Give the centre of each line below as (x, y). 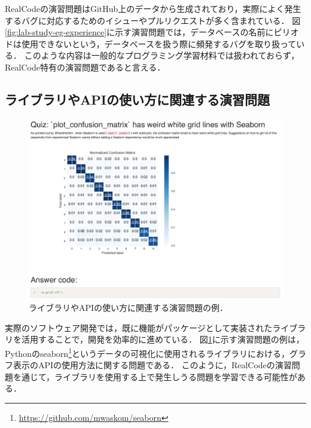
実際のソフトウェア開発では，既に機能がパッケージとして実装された (139, 327)
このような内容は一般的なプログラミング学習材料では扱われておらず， (162, 55)
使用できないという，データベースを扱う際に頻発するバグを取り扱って (159, 43)
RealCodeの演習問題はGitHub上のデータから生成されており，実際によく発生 (153, 8)
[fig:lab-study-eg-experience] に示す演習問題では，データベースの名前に (139, 32)
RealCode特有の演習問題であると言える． (85, 67)
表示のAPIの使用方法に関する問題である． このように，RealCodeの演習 (152, 365)
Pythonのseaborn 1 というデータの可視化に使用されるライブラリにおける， (147, 352)
